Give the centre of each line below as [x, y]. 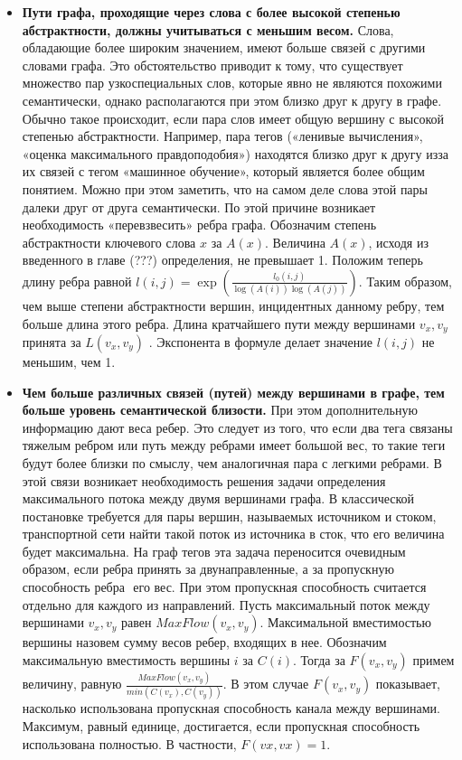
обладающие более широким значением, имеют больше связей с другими [224, 47]
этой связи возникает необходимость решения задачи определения [204, 480]
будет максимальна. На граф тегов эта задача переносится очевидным [214, 551]
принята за [52, 341]
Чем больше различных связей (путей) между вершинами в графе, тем [233, 392]
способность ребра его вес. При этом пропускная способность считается [224, 587]
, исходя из [398, 242]
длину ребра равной [77, 281]
